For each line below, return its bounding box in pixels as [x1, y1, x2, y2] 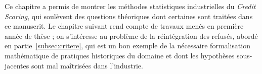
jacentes [5, 60, 29, 70]
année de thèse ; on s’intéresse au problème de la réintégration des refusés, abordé [5, 30, 258, 41]
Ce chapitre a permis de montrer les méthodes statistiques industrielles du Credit [5, 1, 256, 11]
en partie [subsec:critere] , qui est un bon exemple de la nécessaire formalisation [5, 40, 250, 51]
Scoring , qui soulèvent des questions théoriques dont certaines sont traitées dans [5, 11, 253, 21]
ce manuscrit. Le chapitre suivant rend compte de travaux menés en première [5, 21, 244, 31]
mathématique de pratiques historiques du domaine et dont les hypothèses [5, 50, 235, 60]
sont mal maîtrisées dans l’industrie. [31, 60, 143, 70]
